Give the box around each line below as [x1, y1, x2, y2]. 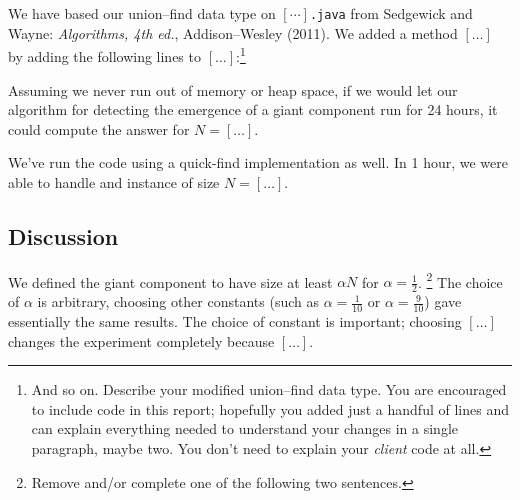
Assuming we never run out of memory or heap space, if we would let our [8, 79, 458, 100]
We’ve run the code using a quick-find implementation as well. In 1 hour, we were [8, 152, 508, 173]
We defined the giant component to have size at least [8, 271, 333, 292]
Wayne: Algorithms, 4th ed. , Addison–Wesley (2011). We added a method [8, 22, 458, 43]
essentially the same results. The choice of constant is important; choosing [8, 310, 462, 331]
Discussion [8, 220, 119, 251]
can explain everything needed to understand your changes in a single [31, 418, 458, 439]
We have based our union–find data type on [8, 3, 276, 23]
